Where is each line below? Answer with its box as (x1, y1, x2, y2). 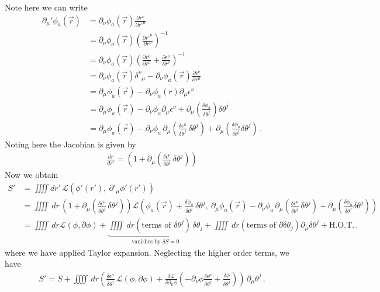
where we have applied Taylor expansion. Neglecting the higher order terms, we (5, 246, 289, 258)
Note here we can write (5, 1, 88, 13)
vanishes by (132, 239, 161, 245)
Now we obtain (5, 169, 58, 181)
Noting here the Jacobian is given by (5, 138, 136, 150)
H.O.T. (329, 221, 355, 230)
